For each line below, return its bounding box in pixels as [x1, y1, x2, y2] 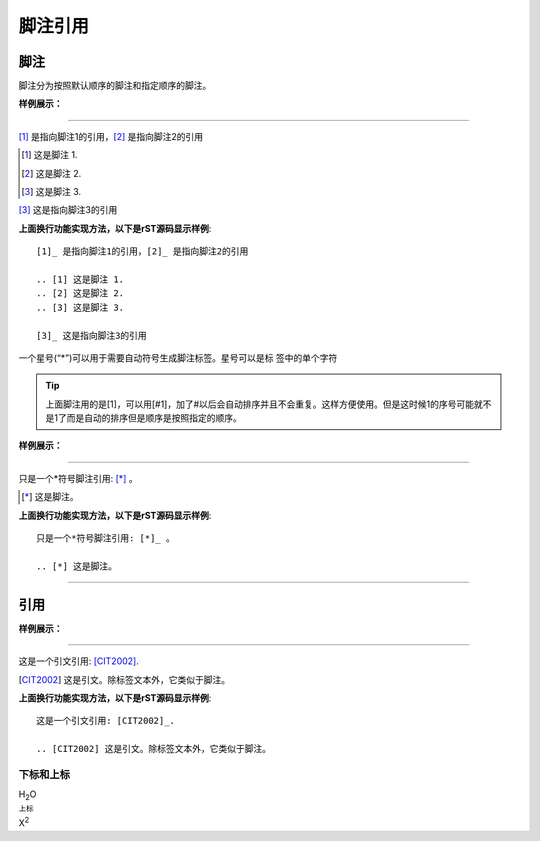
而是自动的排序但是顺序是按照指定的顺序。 [66, 412, 242, 424]
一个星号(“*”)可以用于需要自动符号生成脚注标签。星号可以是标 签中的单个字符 [18, 351, 338, 364]
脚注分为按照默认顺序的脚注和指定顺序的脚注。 [18, 80, 212, 92]
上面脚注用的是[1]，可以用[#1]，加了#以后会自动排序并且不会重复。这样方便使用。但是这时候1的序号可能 [45, 398, 475, 410]
